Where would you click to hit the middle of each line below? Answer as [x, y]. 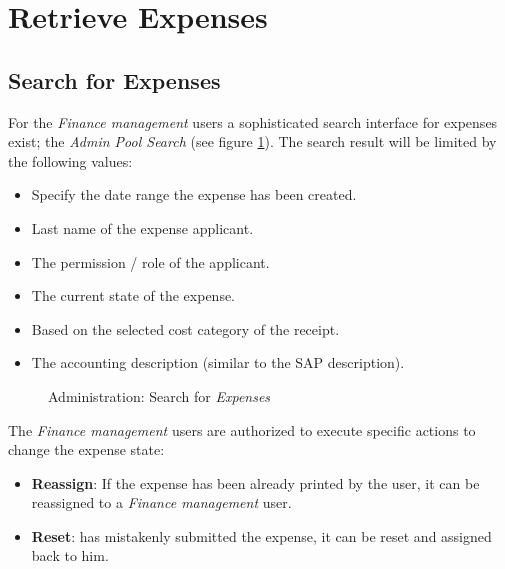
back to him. [70, 555]
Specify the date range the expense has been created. [194, 194]
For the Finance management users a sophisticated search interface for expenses [253, 121]
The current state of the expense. [133, 295]
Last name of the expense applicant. [142, 227]
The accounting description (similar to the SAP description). [218, 362]
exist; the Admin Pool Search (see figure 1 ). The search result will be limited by [252, 141]
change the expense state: [86, 449]
